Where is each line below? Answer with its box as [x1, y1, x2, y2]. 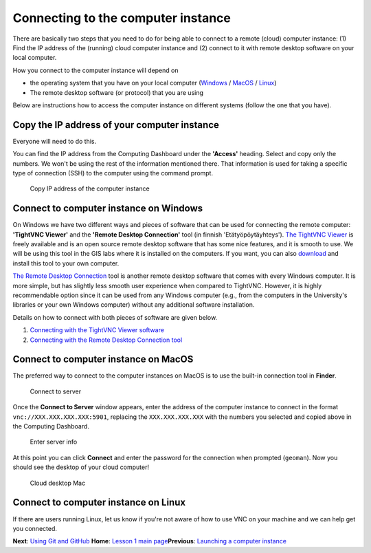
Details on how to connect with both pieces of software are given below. [12, 313, 218, 321]
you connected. [12, 524, 58, 532]
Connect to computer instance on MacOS [12, 354, 194, 365]
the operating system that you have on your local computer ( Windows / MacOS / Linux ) [30, 79, 277, 87]
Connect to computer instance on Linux [12, 497, 185, 508]
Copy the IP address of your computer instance [12, 119, 220, 131]
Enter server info [30, 437, 78, 446]
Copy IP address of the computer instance [30, 184, 150, 193]
